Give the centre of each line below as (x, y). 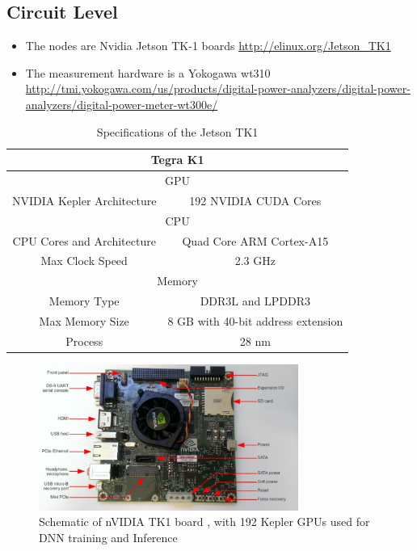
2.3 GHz (255, 261)
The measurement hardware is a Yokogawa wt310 (148, 72)
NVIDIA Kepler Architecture (84, 200)
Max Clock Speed (84, 261)
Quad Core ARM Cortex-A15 (255, 240)
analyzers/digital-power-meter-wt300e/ (122, 104)
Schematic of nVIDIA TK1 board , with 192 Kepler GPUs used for (204, 522)
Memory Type (84, 301)
